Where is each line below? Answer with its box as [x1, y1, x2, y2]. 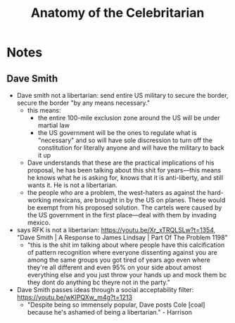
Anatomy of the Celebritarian [30, 5, 205, 21]
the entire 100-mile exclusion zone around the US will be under [37, 114, 220, 122]
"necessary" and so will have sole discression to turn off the [37, 136, 212, 144]
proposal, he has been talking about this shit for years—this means [27, 166, 222, 174]
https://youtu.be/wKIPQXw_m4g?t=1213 [16, 293, 133, 301]
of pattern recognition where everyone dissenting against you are [27, 248, 217, 256]
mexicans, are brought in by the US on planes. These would [52, 196, 226, 204]
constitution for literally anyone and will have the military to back [37, 144, 224, 152]
